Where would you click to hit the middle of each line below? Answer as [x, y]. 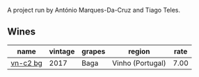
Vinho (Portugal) [139, 63]
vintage [62, 51]
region [140, 51]
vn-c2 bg [27, 63]
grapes [94, 51]
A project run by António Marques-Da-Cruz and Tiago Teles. [94, 10]
